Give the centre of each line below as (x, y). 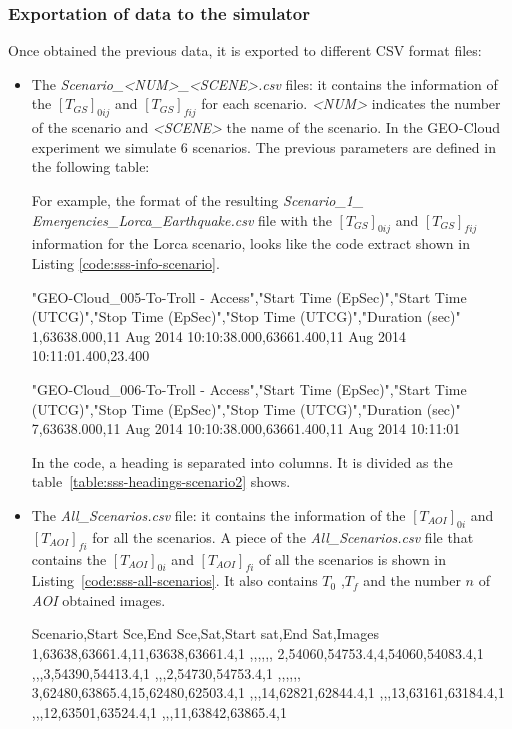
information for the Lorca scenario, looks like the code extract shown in (250, 243)
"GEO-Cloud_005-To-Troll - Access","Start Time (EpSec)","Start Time (249, 296)
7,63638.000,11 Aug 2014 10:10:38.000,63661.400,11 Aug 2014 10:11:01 (246, 428)
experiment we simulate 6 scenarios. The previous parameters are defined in (263, 146)
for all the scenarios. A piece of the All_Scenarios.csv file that (283, 536)
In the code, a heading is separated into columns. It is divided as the (242, 461)
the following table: (90, 166)
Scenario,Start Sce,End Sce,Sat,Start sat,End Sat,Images (205, 633)
